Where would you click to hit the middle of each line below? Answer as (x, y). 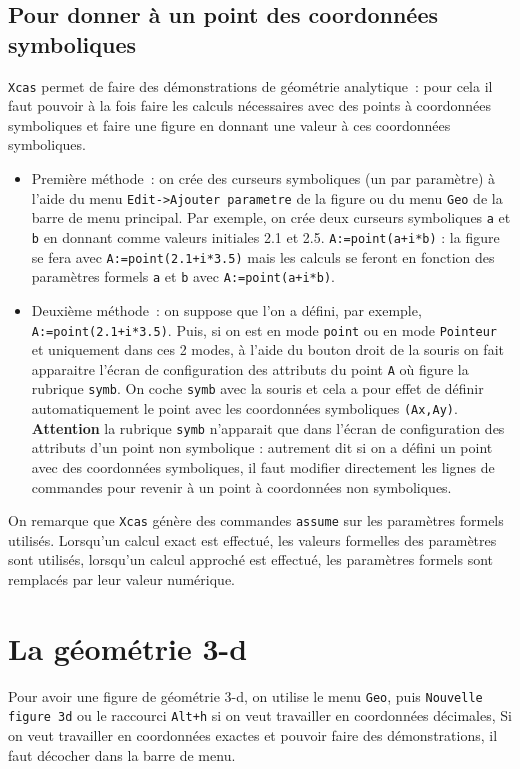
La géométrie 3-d (128, 647)
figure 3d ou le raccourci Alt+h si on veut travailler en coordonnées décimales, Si (260, 715)
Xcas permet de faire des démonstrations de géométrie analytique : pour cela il (250, 85)
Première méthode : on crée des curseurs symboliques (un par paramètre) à (263, 178)
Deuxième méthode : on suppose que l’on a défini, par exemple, (226, 309)
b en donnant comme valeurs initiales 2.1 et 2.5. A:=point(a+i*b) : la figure (265, 236)
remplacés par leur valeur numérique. (121, 579)
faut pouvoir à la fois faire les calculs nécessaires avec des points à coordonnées (250, 105)
